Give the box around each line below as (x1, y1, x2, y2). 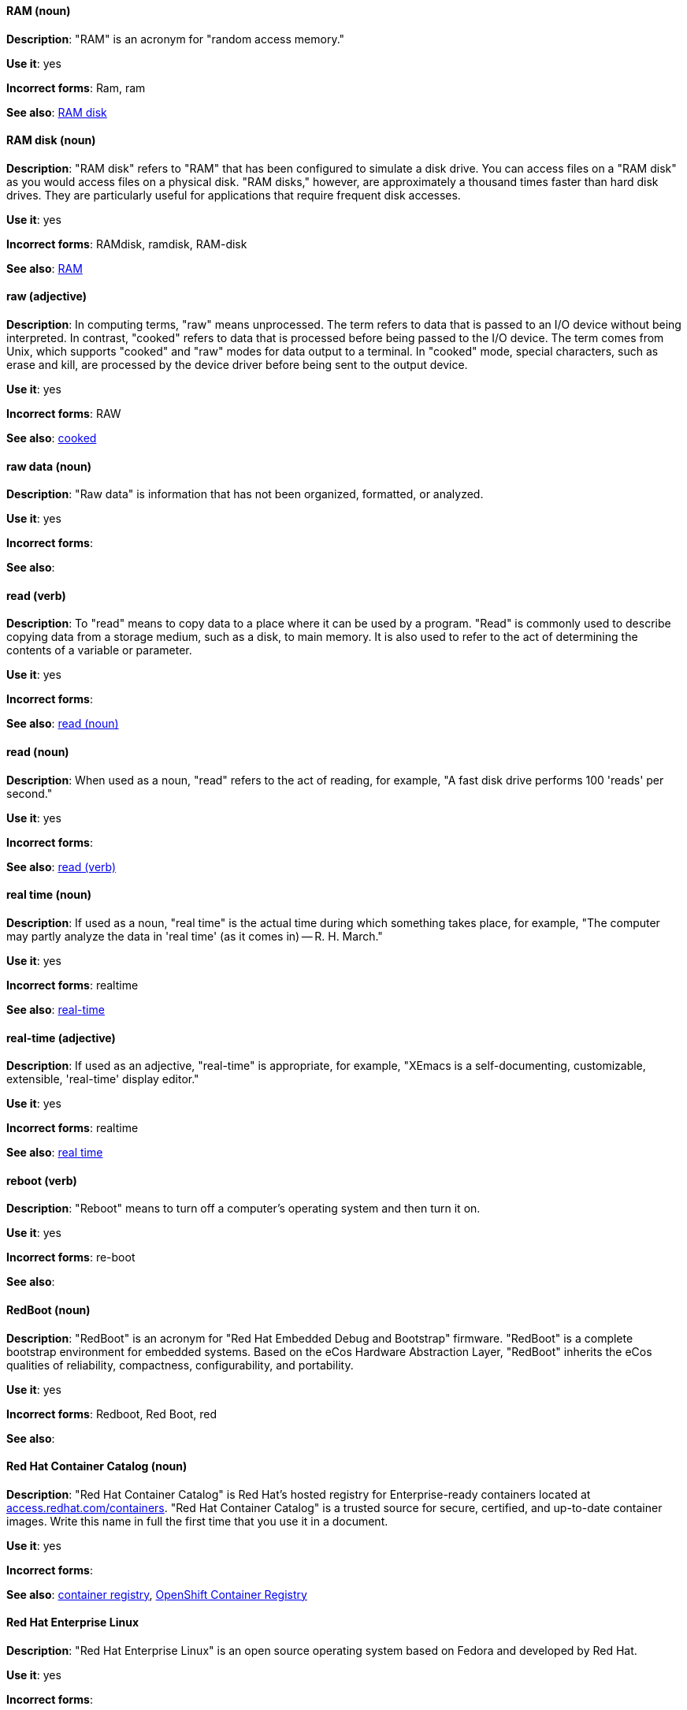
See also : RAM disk (6, 105, 107, 119)
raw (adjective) (6, 289, 87, 304)
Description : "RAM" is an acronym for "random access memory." (6, 32, 345, 46)
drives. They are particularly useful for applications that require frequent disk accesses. (6, 188, 461, 202)
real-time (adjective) (6, 1030, 116, 1045)
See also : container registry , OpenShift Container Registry (6, 1587, 307, 1601)
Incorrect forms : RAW (6, 407, 121, 421)
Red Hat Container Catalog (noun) (6, 1459, 188, 1473)
